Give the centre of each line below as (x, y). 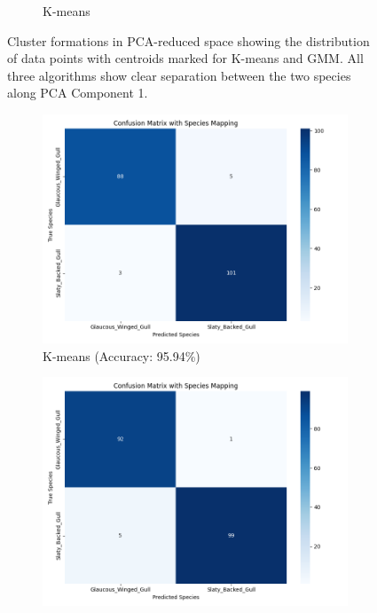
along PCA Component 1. (78, 93)
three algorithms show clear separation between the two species (179, 75)
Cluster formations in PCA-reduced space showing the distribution (188, 40)
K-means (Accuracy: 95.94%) (122, 355)
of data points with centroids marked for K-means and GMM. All (185, 58)
